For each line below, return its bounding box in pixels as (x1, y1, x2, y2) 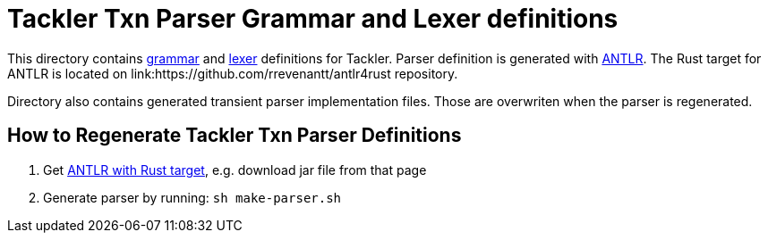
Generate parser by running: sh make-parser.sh (43, 189, 342, 205)
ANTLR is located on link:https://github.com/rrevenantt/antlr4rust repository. (7, 65, 458, 81)
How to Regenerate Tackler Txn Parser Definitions (7, 124, 462, 147)
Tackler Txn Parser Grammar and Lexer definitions (7, 4, 619, 34)
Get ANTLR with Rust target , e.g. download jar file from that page (43, 161, 427, 178)
